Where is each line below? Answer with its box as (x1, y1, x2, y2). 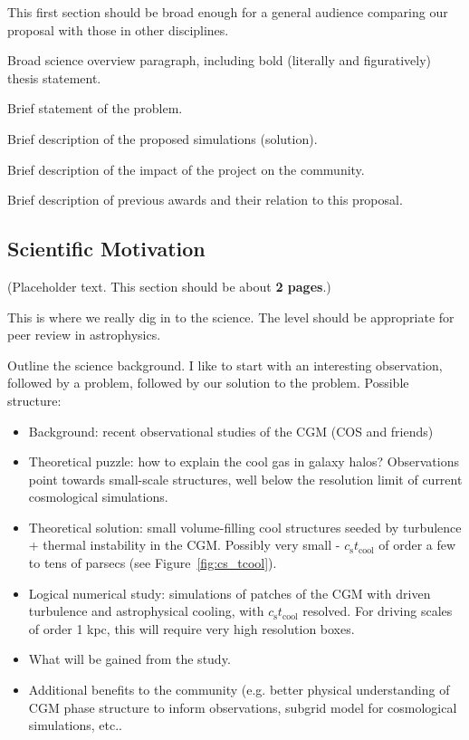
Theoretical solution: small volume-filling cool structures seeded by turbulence (28, 517, 462, 536)
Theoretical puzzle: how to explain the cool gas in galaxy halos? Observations (28, 452, 459, 471)
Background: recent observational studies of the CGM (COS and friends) (28, 421, 434, 440)
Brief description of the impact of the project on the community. (7, 159, 365, 178)
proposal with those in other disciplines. (7, 20, 229, 39)
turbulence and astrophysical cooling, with (28, 601, 264, 620)
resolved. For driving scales (302, 601, 453, 620)
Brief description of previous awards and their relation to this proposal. (7, 190, 403, 209)
